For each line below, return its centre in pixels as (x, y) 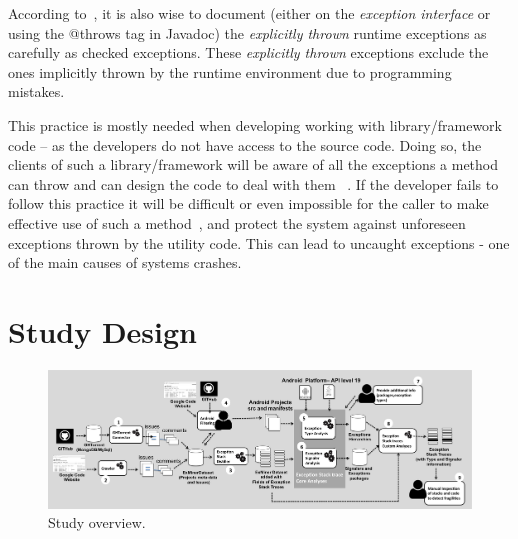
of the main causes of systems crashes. (125, 262)
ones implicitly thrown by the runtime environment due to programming (230, 71)
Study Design (103, 330)
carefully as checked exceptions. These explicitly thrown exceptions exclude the (248, 52)
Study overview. (97, 522)
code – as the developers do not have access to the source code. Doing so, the (245, 144)
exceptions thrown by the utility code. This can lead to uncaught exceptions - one (259, 242)
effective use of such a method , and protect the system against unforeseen (237, 222)
